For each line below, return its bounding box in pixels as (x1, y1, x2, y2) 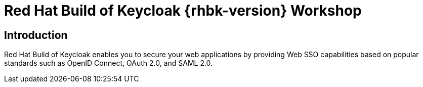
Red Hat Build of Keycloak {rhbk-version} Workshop (4, 2, 362, 19)
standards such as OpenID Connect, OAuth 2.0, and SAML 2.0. (4, 59, 213, 68)
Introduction (4, 28, 68, 41)
